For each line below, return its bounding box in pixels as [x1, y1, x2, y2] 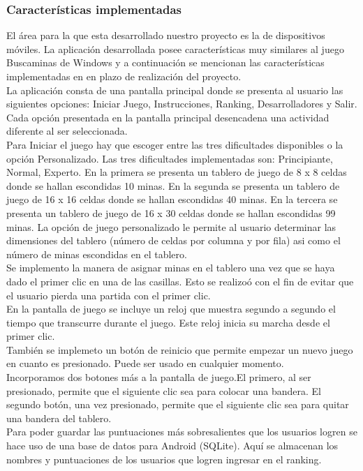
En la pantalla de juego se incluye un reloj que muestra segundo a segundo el [6, 301, 336, 316]
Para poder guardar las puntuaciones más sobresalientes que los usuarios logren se [6, 424, 357, 439]
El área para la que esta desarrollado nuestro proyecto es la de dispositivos [6, 28, 325, 43]
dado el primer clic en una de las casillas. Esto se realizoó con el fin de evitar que [6, 274, 354, 288]
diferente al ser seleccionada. [6, 124, 128, 138]
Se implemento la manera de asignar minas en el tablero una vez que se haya [6, 260, 335, 275]
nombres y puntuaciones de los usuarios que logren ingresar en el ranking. [6, 451, 322, 466]
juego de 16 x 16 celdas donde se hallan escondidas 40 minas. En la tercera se [6, 192, 338, 207]
